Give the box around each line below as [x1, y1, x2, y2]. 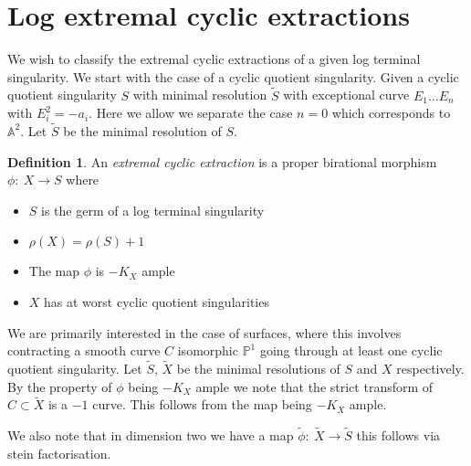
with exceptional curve [283, 85, 410, 104]
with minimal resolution [132, 85, 267, 104]
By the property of [7, 376, 112, 396]
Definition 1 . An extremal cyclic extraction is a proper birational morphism [7, 152, 437, 171]
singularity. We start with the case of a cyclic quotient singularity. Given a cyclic [7, 67, 459, 86]
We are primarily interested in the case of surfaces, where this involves [7, 323, 402, 342]
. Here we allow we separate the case [89, 103, 293, 122]
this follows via [356, 426, 441, 445]
